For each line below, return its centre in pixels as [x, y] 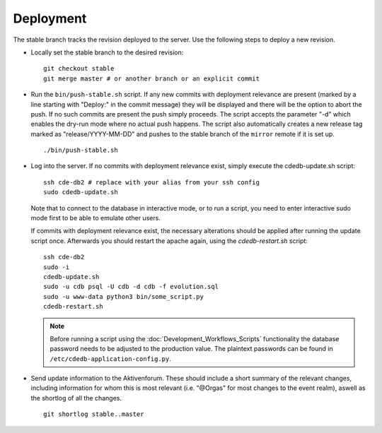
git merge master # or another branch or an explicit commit [151, 78]
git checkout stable [79, 69]
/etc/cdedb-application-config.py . [110, 358]
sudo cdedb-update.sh [81, 192]
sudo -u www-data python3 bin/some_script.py [124, 296]
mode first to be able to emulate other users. [95, 218]
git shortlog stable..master [94, 414]
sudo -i [57, 267]
